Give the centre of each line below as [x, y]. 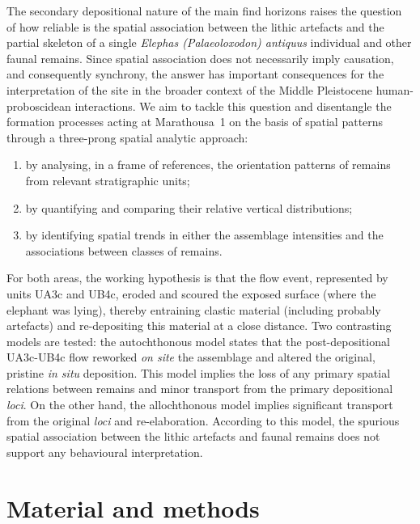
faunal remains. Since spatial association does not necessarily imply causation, [200, 58]
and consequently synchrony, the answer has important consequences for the [195, 74]
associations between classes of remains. [124, 250]
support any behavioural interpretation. [105, 452]
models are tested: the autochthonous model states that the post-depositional [198, 341]
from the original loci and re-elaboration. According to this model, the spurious [203, 420]
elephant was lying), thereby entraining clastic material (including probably [194, 309]
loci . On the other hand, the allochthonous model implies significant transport [200, 405]
